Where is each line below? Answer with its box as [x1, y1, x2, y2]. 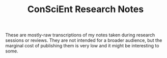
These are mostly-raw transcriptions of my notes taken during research [5, 32, 155, 38]
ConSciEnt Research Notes [27, 4, 144, 15]
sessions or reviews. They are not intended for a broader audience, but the [5, 37, 162, 43]
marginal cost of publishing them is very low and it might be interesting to [5, 43, 159, 49]
